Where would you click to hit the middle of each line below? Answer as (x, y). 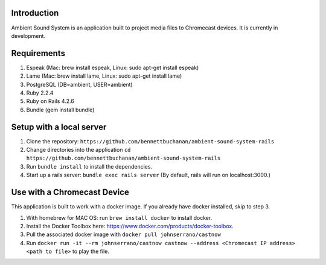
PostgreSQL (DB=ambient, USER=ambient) (79, 84)
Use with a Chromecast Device (70, 192)
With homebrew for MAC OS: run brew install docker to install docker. (119, 217)
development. (28, 36)
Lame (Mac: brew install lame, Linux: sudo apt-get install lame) (104, 76)
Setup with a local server (59, 127)
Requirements (38, 53)
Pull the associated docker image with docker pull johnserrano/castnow (124, 234)
